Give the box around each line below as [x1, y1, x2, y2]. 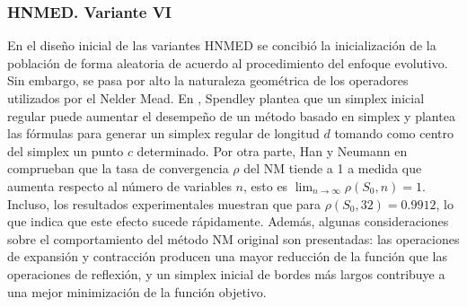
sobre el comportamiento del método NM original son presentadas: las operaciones [7, 229, 460, 248]
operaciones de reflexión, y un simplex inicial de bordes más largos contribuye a [7, 264, 445, 283]
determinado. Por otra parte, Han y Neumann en [137, 141, 408, 160]
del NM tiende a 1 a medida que [243, 159, 422, 178]
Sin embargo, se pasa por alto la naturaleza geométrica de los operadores [7, 71, 409, 90]
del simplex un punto [7, 141, 124, 160]
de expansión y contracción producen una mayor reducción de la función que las [7, 247, 447, 266]
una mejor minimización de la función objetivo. [7, 282, 267, 301]
